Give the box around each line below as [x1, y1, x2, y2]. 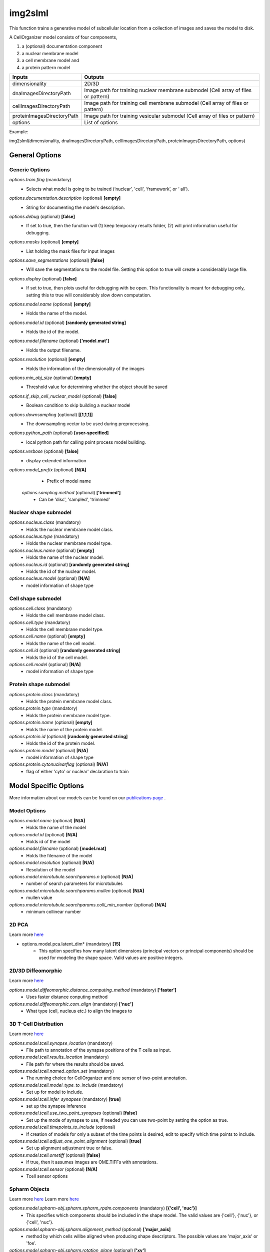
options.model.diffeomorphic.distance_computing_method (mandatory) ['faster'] [9, 987, 177, 993]
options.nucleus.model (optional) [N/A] [9, 575, 90, 581]
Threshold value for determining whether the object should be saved [26, 384, 167, 390]
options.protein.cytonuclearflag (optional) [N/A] [9, 761, 108, 767]
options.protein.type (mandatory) [9, 705, 77, 711]
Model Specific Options [9, 781, 84, 790]
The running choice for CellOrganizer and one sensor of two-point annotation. [26, 1075, 187, 1081]
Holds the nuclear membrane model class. [26, 526, 113, 532]
